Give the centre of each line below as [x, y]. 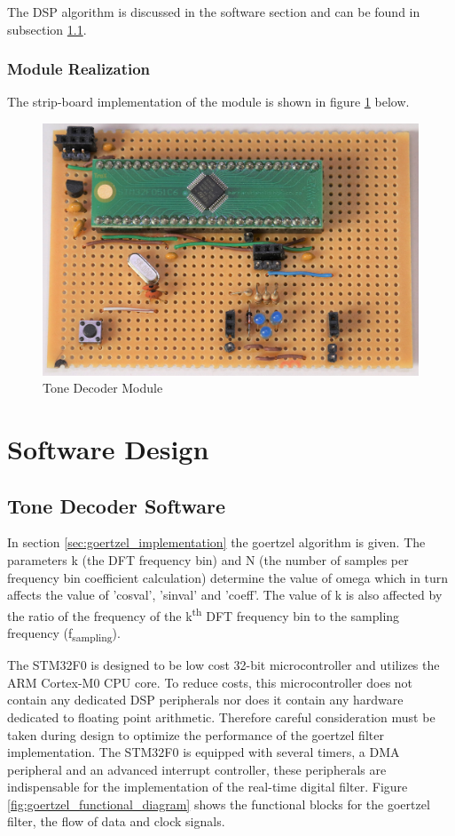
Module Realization [79, 69]
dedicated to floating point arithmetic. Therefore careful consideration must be [221, 717]
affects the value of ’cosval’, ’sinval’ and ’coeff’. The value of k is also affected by [225, 595]
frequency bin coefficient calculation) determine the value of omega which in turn [228, 577]
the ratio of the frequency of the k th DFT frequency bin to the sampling [204, 614]
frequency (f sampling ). [64, 634]
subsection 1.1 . [47, 29]
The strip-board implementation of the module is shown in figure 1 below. [208, 102]
